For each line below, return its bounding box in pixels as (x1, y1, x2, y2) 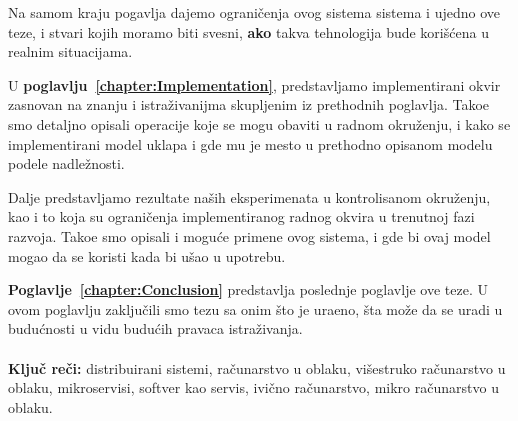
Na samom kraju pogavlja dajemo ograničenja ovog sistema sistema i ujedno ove (8, 2, 500, 22)
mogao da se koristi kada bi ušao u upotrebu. (8, 245, 286, 266)
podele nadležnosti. (8, 153, 125, 174)
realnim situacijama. (8, 41, 133, 62)
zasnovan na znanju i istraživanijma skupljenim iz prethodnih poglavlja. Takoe (8, 94, 490, 115)
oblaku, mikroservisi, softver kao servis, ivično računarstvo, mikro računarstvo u (8, 377, 499, 398)
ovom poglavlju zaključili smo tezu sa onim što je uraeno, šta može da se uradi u (8, 298, 503, 319)
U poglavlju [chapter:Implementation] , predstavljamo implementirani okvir (8, 74, 501, 95)
